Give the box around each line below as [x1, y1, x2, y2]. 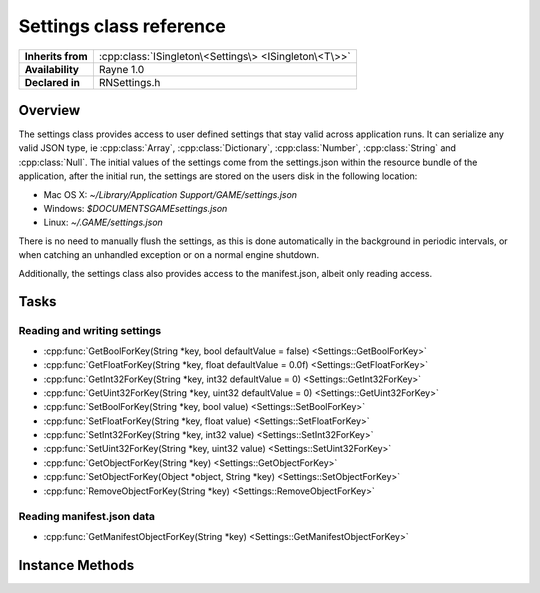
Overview [18, 101, 81, 119]
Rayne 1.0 [98, 62, 145, 76]
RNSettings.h [98, 75, 161, 89]
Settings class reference [18, 15, 227, 37]
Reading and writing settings [18, 324, 162, 338]
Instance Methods [18, 556, 135, 574]
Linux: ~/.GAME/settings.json [43, 216, 164, 229]
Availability [24, 62, 80, 76]
